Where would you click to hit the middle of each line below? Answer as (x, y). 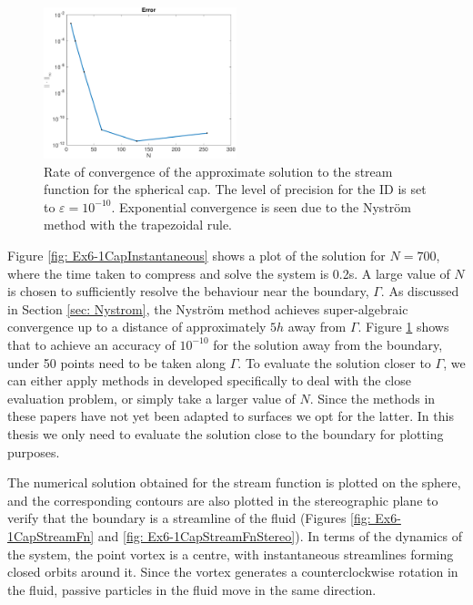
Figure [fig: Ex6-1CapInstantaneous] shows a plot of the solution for (196, 255)
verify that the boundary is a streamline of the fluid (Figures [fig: (189, 518)
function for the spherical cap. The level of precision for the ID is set (235, 189)
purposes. (34, 451)
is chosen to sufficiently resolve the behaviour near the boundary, (188, 291)
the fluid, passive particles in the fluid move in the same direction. (192, 589)
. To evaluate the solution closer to (334, 362)
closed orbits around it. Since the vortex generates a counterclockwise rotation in (233, 572)
